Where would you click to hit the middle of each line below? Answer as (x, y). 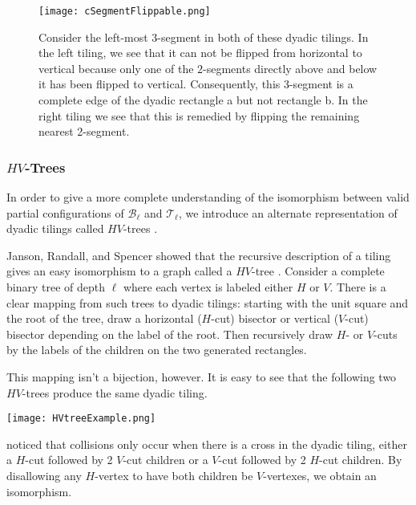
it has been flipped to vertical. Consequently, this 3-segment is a (196, 84)
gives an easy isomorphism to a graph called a (119, 271)
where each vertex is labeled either (208, 287)
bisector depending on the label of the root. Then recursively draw (170, 334)
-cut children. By (361, 460)
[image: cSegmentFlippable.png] (125, 11)
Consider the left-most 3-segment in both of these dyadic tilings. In (204, 37)
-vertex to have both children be (174, 475)
